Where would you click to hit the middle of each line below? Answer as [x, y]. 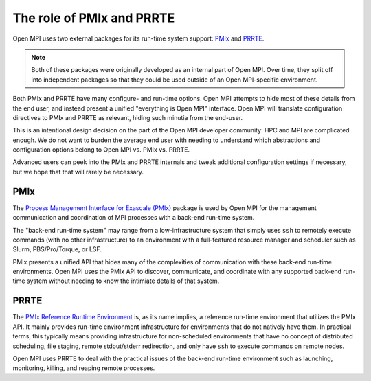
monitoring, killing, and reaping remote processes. [84, 368]
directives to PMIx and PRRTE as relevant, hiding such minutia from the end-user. [128, 117]
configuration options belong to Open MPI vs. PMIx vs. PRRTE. [101, 150]
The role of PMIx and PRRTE [94, 18]
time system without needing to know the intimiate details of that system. [116, 281]
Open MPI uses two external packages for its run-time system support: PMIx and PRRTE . [138, 38]
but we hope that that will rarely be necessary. [78, 172]
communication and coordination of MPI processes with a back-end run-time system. [134, 218]
